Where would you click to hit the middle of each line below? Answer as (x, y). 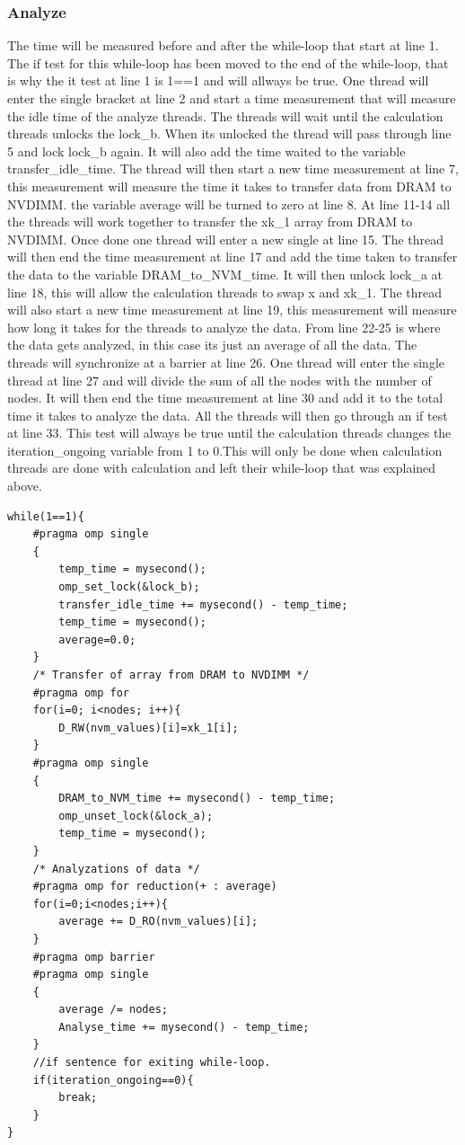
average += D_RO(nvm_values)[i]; (158, 922)
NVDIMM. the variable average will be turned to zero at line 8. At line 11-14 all (229, 204)
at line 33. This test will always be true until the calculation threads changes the (229, 433)
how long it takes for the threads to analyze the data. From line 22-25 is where (224, 327)
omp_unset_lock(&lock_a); (136, 816)
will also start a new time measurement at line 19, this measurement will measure (232, 310)
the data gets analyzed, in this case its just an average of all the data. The (212, 345)
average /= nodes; (113, 1010)
